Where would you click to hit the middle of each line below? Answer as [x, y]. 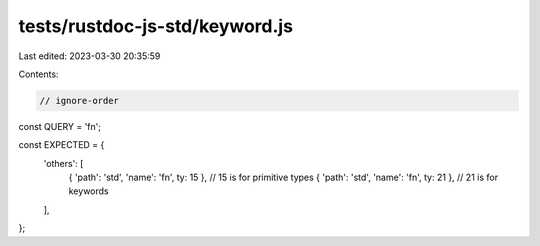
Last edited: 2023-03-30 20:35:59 [89, 56]
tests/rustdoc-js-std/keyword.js [156, 26]
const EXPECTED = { [61, 145]
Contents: [38, 74]
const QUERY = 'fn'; [60, 126]
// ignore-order [79, 100]
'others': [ [63, 163]
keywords [88, 191]
